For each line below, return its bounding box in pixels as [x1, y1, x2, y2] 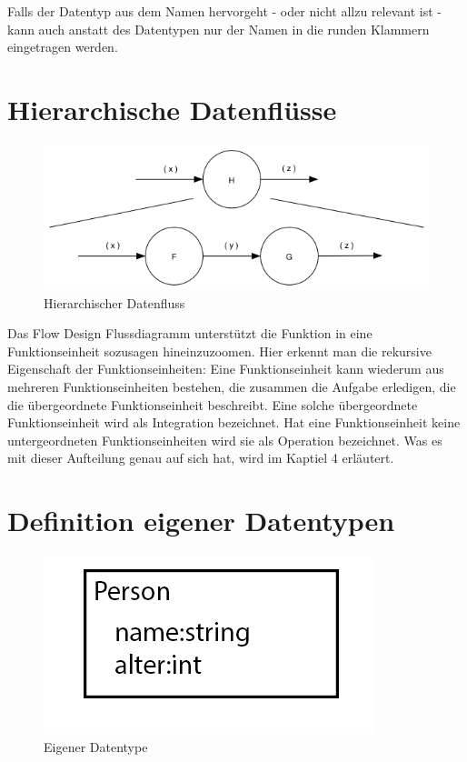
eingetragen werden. [7, 37, 118, 56]
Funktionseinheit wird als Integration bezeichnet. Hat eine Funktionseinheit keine [7, 413, 461, 432]
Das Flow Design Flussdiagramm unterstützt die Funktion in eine [7, 324, 373, 343]
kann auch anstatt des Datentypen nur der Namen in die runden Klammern [7, 19, 430, 38]
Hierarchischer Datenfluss [44, 293, 185, 312]
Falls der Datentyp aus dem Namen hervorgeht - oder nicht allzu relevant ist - [7, 2, 442, 20]
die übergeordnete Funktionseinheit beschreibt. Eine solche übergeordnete [7, 395, 418, 414]
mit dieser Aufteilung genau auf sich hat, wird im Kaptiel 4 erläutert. [7, 448, 394, 467]
